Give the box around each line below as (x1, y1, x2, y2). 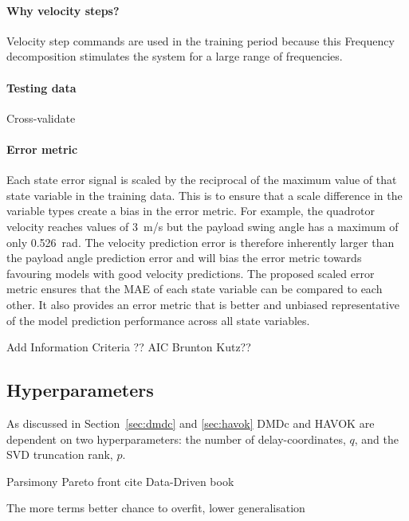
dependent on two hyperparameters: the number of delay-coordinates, (6, 430, 346, 447)
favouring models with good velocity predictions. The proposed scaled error (6, 264, 375, 281)
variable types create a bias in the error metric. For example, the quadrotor (6, 202, 375, 219)
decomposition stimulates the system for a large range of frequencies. (6, 48, 343, 65)
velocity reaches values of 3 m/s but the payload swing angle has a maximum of (6, 217, 399, 234)
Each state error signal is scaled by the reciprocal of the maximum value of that (6, 171, 397, 188)
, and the (354, 430, 399, 447)
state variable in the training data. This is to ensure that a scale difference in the (6, 186, 403, 203)
